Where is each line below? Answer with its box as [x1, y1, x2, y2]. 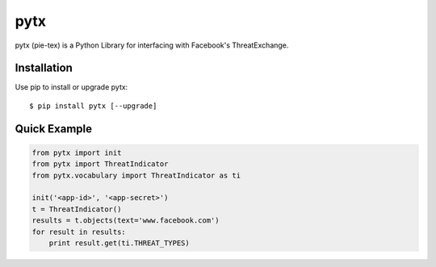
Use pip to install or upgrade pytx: [15, 82, 128, 92]
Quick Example [15, 122, 93, 136]
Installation [15, 61, 73, 75]
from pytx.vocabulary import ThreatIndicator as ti [31, 170, 241, 180]
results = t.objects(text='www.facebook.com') [31, 216, 220, 225]
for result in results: [31, 227, 127, 236]
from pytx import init [31, 148, 122, 157]
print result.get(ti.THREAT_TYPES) [48, 238, 190, 248]
